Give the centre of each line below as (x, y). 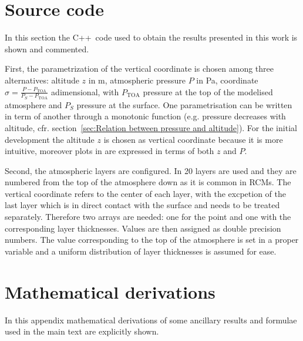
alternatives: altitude (42, 80)
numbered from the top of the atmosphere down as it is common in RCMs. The (148, 182)
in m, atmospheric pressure (137, 80)
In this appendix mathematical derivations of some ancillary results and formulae (151, 320)
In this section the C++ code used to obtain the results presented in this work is (151, 37)
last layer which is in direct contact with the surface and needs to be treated (142, 205)
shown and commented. (47, 49)
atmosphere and (33, 104)
